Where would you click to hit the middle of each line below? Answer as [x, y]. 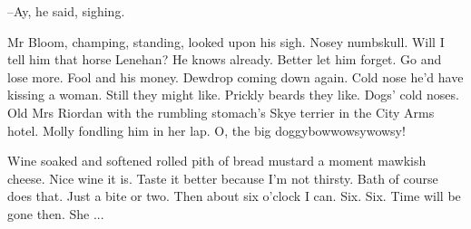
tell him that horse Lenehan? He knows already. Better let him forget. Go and [225, 59]
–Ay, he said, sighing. [66, 11]
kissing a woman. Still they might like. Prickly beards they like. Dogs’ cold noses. [233, 95]
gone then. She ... [56, 213]
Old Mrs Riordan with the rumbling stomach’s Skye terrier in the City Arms [221, 112]
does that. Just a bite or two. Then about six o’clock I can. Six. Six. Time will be [234, 196]
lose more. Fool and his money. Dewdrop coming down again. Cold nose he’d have [235, 76]
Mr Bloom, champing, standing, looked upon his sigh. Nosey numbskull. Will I [226, 41]
